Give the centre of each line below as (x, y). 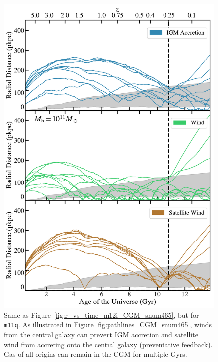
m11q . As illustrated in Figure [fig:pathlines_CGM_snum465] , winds (108, 325)
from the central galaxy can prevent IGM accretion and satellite (101, 334)
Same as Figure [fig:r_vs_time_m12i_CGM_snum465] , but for (102, 315)
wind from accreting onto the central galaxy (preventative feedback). (108, 344)
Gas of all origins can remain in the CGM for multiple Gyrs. (96, 354)
